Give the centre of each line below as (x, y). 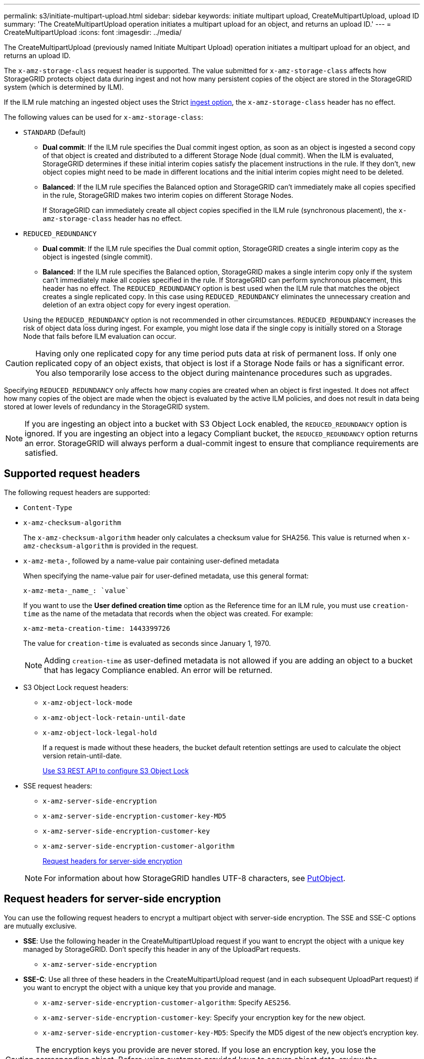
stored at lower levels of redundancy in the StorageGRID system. (107, 407)
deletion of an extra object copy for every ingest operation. (136, 305)
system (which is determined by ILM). (64, 87)
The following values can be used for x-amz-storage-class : (104, 117)
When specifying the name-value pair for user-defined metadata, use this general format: (166, 576)
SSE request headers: (58, 786)
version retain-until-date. (82, 755)
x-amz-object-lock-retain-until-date (114, 717)
